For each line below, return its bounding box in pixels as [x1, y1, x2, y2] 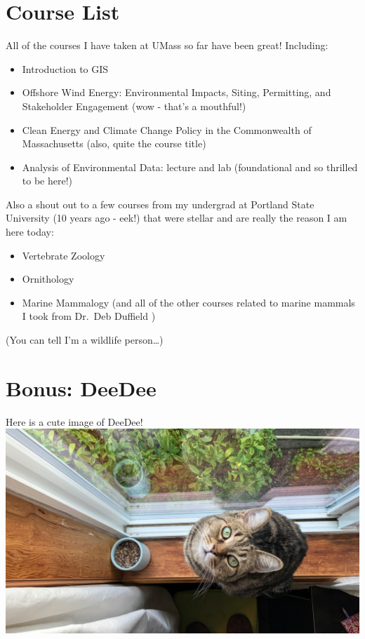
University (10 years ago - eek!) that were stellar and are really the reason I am [6, 210, 347, 225]
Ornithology [22, 271, 74, 286]
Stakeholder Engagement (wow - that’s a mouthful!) [22, 98, 246, 113]
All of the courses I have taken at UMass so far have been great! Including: [6, 38, 328, 53]
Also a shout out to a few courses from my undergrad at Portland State [6, 196, 314, 211]
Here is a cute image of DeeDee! [6, 414, 143, 429]
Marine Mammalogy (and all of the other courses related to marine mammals [22, 295, 355, 309]
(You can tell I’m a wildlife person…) [6, 332, 164, 347]
